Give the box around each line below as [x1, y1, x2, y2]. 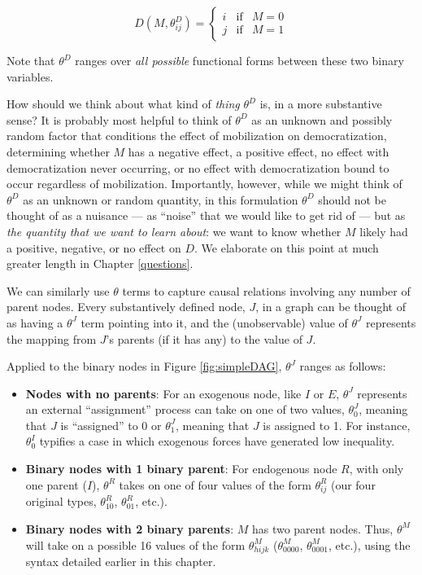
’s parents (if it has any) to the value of [106, 330, 302, 347]
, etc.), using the [328, 536, 411, 553]
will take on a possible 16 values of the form [25, 536, 246, 553]
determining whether [7, 143, 110, 160]
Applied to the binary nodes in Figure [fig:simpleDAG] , [7, 358, 282, 375]
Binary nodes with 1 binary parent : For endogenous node [25, 460, 337, 477]
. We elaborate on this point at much [194, 239, 379, 256]
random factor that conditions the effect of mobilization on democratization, [7, 127, 387, 144]
